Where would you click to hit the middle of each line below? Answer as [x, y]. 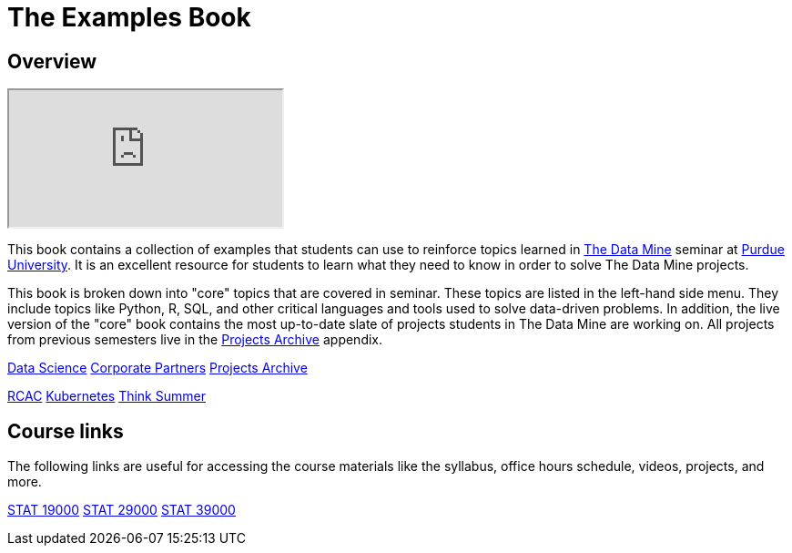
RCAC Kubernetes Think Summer [107, 396]
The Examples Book [129, 17]
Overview [52, 61]
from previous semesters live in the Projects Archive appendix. [195, 340]
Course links [66, 431]
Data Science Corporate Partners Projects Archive [157, 368]
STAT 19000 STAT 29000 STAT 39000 [122, 510]
